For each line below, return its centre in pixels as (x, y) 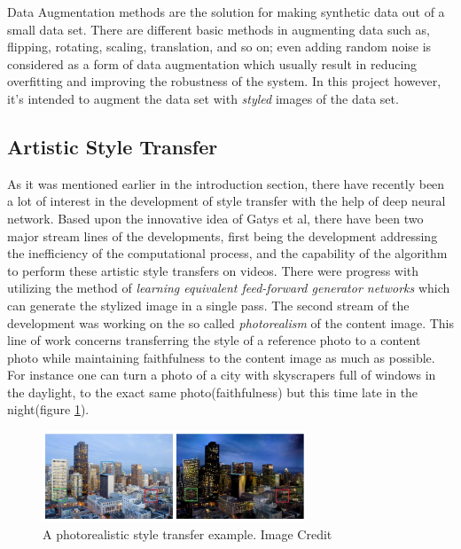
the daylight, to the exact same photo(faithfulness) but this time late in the (213, 392)
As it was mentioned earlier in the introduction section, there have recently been (226, 183)
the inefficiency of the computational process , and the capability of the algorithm (227, 253)
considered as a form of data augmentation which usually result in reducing (212, 63)
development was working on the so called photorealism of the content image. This (231, 322)
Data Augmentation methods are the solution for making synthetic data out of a (226, 12)
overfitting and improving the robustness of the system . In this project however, (224, 81)
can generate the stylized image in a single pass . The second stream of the (208, 305)
